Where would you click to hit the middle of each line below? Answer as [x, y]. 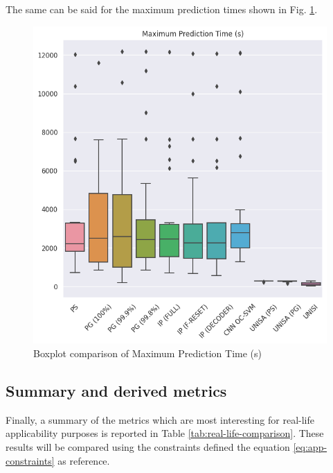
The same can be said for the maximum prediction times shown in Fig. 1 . [162, 9]
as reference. [84, 460]
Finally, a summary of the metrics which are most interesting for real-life [160, 419]
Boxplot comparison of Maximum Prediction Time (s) [148, 353]
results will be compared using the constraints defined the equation [148, 447]
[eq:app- [310, 447]
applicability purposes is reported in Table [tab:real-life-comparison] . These [165, 433]
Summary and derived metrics [116, 391]
